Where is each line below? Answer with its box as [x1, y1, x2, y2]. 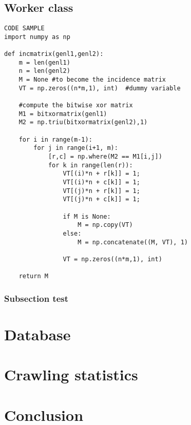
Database [4, 323, 71, 344]
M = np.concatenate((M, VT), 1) [78, 238, 188, 246]
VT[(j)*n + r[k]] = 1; [63, 187, 140, 195]
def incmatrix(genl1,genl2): [4, 50, 104, 58]
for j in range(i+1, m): [33, 144, 118, 152]
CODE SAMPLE [4, 25, 45, 32]
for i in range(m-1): [18, 136, 92, 143]
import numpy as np [4, 33, 70, 41]
